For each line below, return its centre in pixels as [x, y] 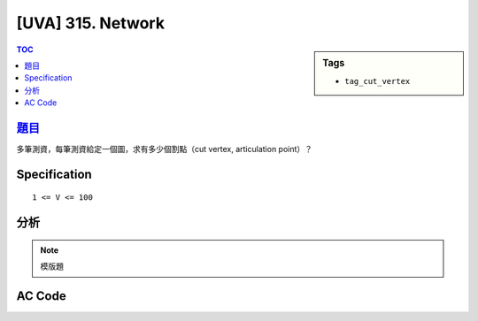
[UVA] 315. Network [91, 23]
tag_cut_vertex [378, 81]
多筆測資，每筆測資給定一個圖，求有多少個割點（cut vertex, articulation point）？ [165, 149]
